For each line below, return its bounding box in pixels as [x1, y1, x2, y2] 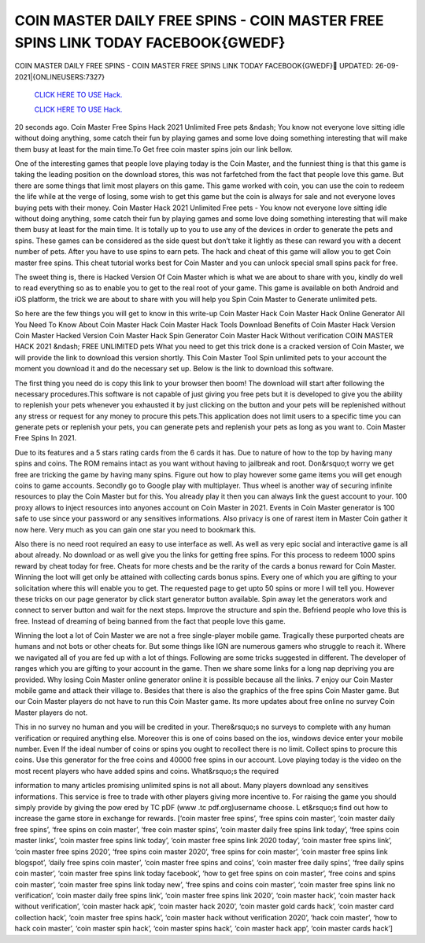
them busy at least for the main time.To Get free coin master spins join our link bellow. [14, 144, 293, 153]
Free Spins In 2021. [14, 433, 77, 443]
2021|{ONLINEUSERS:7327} [14, 72, 105, 82]
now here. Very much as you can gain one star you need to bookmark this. [14, 525, 257, 534]
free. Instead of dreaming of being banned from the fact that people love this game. [14, 616, 286, 625]
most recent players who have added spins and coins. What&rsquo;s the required [14, 766, 279, 775]
